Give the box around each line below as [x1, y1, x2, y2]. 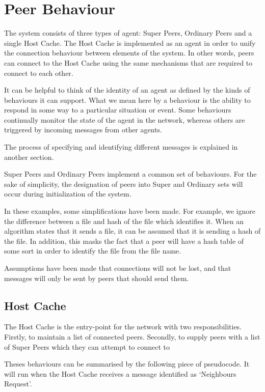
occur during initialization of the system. [4, 188, 131, 199]
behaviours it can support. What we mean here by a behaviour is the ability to [4, 94, 251, 105]
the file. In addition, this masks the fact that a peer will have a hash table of [4, 235, 244, 246]
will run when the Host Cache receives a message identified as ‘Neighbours [4, 368, 236, 379]
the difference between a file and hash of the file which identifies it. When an [4, 215, 244, 226]
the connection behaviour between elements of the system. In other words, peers [4, 47, 254, 58]
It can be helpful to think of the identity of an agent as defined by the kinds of [4, 85, 250, 95]
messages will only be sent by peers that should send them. [4, 272, 189, 283]
